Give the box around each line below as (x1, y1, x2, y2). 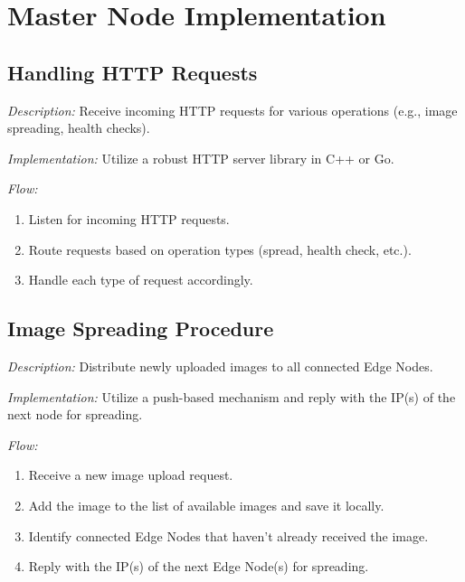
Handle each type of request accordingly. (28, 270, 253, 289)
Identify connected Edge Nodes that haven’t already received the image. (28, 526, 429, 545)
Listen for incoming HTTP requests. (28, 209, 230, 228)
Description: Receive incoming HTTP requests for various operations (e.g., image (7, 100, 458, 119)
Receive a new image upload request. (28, 465, 233, 484)
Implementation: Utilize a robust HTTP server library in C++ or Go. (7, 148, 394, 167)
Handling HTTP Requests (7, 58, 258, 86)
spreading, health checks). (7, 118, 150, 137)
